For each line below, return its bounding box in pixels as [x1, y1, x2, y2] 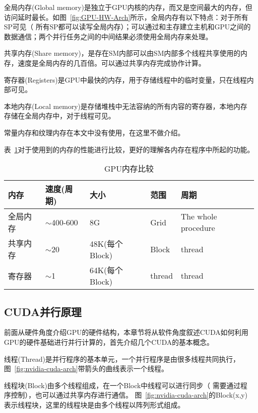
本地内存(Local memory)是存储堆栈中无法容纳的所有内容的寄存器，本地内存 [4, 101, 248, 111]
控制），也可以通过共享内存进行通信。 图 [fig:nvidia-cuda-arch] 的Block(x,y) [10, 390, 248, 400]
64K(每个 [89, 264, 123, 276]
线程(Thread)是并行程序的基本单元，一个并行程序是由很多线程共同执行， [4, 353, 240, 364]
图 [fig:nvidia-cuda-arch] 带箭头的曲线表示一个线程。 [4, 363, 169, 374]
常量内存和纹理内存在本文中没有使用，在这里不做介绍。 [4, 127, 185, 137]
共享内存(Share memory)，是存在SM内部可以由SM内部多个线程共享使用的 [4, 48, 241, 58]
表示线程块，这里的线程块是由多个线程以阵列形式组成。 [4, 399, 185, 410]
